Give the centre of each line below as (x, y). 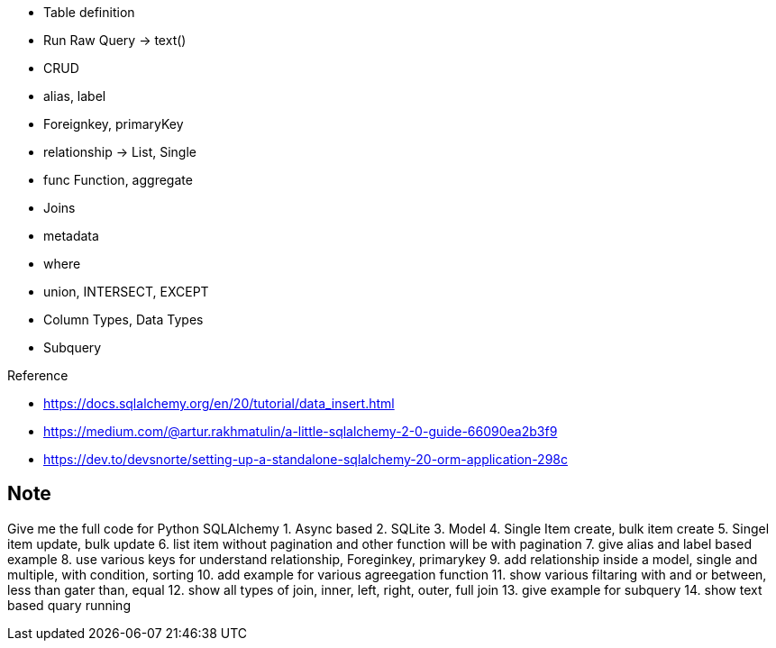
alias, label (75, 96)
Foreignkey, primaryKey (114, 124)
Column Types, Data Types (123, 319)
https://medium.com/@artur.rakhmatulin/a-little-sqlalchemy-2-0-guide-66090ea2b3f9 (301, 431)
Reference (38, 375)
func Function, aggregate (118, 180)
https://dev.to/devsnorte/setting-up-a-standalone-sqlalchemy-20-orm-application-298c (306, 459)
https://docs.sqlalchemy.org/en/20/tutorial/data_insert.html (219, 403)
